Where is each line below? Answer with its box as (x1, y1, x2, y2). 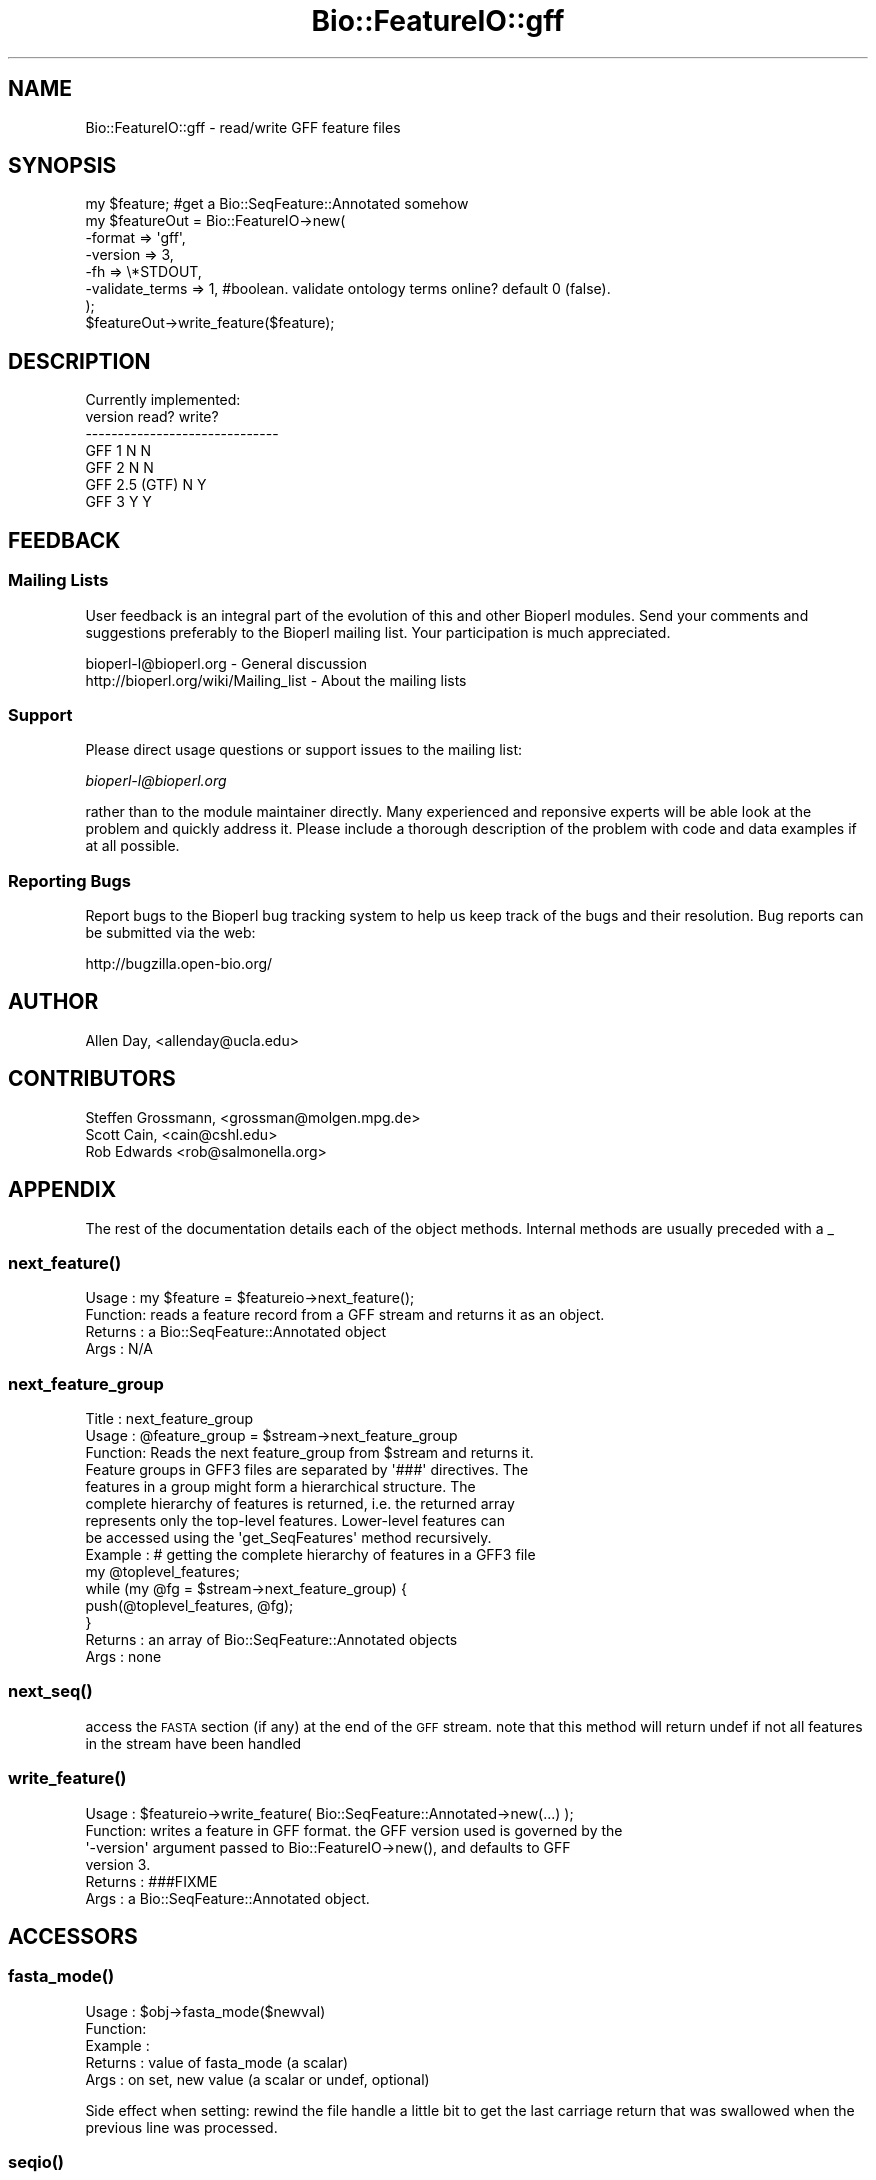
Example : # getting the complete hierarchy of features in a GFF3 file (85, 1546, 536, 1564)
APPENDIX (8, 1177, 117, 1203)
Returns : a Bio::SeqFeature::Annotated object (85, 1323, 387, 1341)
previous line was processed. (85, 2118, 278, 2136)
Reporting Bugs (8, 870, 131, 891)
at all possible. (85, 837, 180, 855)
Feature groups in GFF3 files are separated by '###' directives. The (85, 1461, 529, 1479)
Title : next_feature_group (85, 1410, 254, 1428)
